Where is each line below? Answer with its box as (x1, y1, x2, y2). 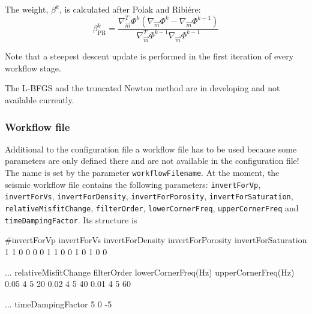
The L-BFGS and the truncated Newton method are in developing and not (5, 82, 280, 94)
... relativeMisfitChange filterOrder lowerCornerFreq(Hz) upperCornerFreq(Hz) (5, 265, 295, 278)
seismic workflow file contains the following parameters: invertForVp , (5, 178, 261, 190)
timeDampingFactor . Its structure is (5, 213, 137, 226)
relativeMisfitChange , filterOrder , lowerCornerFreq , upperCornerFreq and (5, 202, 299, 214)
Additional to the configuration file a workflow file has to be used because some (5, 142, 297, 155)
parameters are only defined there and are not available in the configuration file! (5, 154, 299, 167)
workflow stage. (5, 61, 61, 74)
